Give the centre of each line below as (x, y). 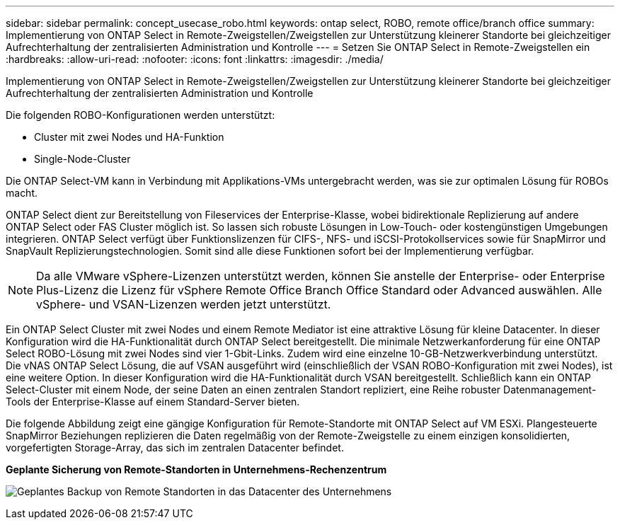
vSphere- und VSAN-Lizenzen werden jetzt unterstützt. (184, 304)
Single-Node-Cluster (82, 159)
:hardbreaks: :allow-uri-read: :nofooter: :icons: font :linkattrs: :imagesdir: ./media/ (195, 59)
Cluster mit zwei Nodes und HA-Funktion (129, 137)
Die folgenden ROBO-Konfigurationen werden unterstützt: (140, 115)
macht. (22, 193)
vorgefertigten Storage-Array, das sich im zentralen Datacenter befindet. (175, 448)
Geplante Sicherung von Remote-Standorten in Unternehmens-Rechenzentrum (196, 469)
